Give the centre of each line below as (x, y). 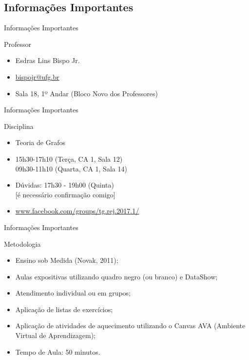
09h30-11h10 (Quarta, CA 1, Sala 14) (71, 168)
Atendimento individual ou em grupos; (73, 293)
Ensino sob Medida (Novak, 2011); (67, 260)
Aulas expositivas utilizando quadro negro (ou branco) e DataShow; (116, 276)
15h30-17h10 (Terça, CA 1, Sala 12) (69, 159)
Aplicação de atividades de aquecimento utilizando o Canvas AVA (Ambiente (130, 326)
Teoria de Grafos (40, 142)
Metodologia (22, 244)
